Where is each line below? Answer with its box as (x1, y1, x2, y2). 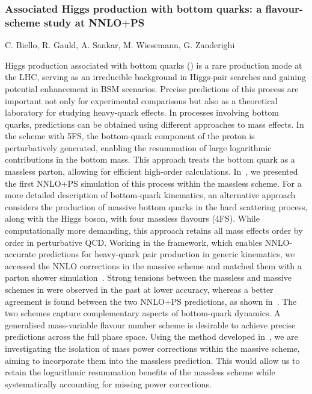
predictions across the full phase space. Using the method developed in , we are (5, 330, 298, 343)
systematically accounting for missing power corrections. (5, 377, 212, 390)
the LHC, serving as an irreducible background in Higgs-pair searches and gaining (5, 70, 306, 83)
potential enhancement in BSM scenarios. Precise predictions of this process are (5, 82, 299, 95)
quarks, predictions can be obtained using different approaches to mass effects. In (5, 117, 304, 130)
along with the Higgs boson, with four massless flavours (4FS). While (5, 212, 260, 225)
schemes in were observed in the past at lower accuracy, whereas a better (5, 283, 274, 296)
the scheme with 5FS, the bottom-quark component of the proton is (5, 130, 255, 142)
